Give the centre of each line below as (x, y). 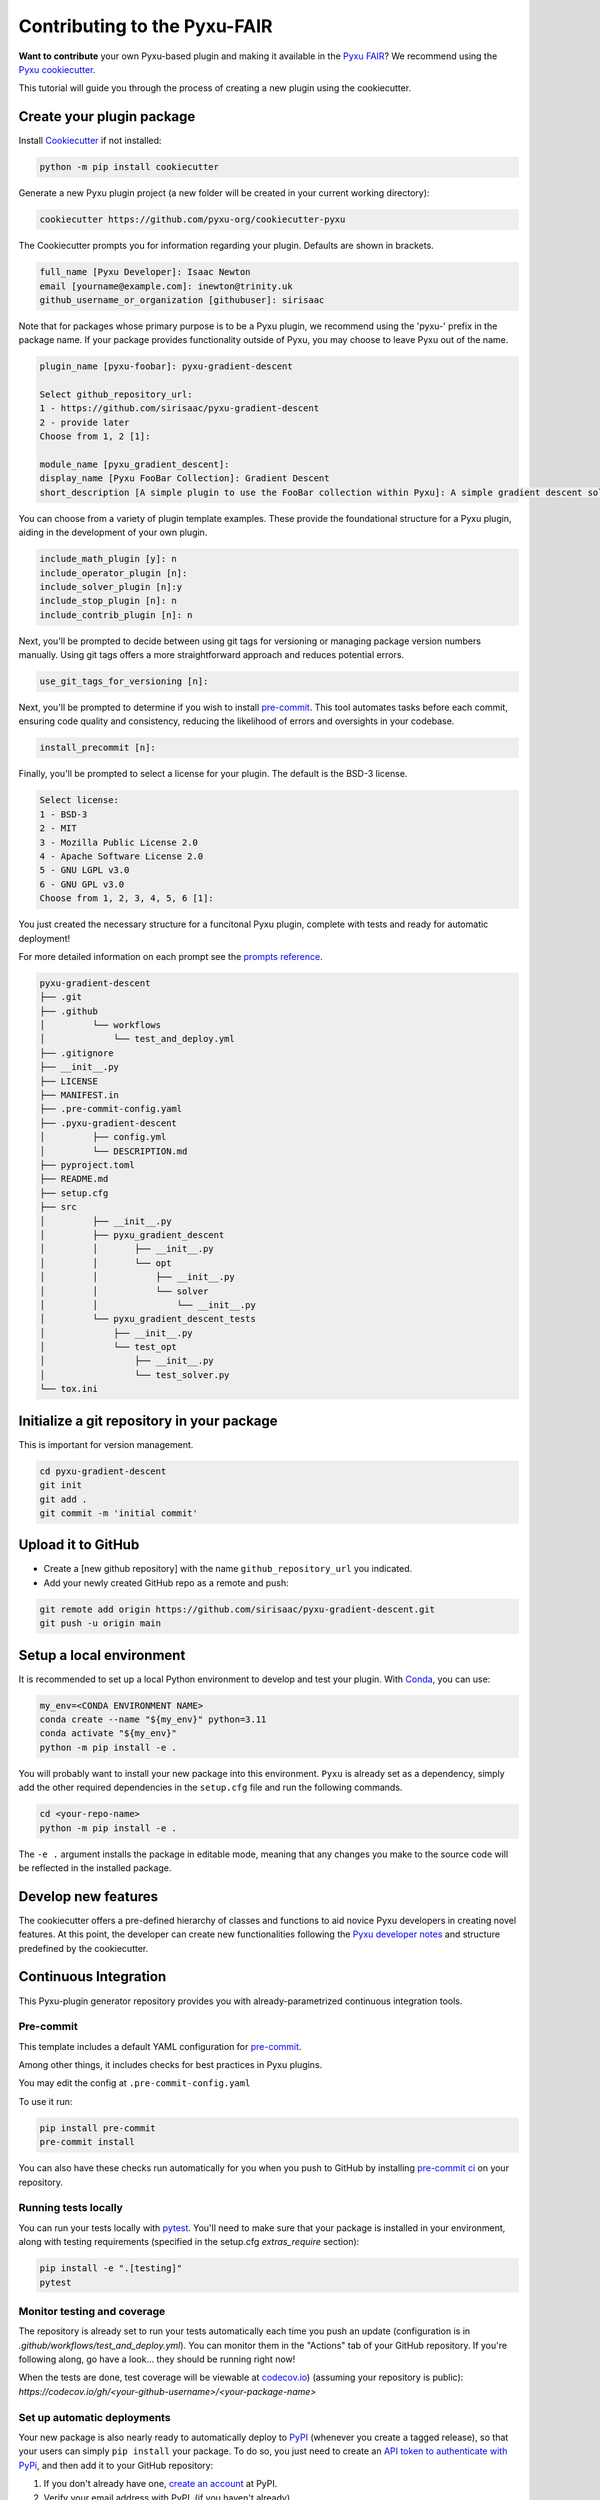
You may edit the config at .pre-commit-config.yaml (134, 2083)
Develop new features (88, 1896)
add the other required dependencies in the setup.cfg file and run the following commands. (210, 1787)
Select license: (79, 800)
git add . (63, 1499)
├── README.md (74, 1179)
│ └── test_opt (108, 1347)
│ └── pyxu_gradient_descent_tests (148, 1319)
